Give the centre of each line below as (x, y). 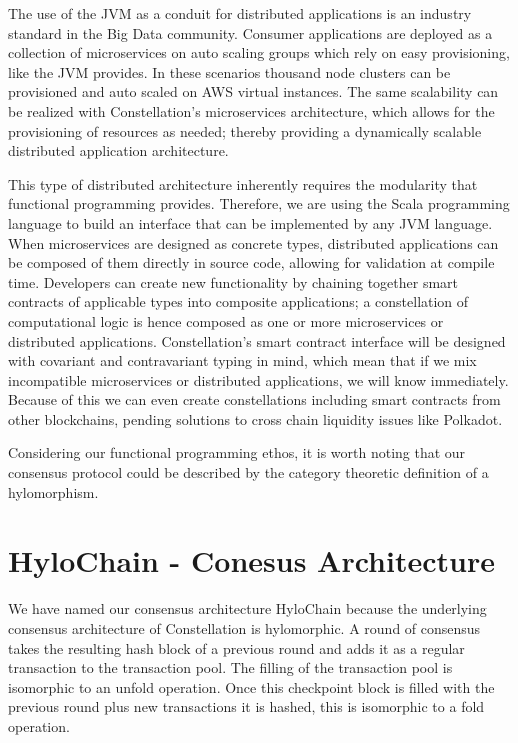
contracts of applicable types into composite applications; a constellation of (238, 301)
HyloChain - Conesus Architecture (251, 560)
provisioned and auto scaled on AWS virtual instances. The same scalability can (253, 91)
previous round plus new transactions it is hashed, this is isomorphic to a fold (246, 706)
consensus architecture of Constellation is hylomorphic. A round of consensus (244, 627)
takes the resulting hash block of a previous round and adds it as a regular (236, 647)
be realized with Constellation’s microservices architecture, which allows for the (251, 110)
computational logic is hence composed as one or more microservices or (226, 320)
